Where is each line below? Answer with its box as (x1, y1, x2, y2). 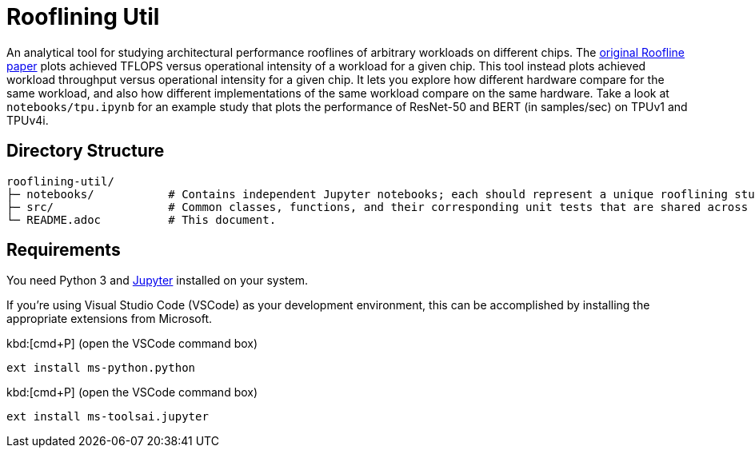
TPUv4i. (6, 113, 49, 127)
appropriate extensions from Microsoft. (6, 312, 213, 326)
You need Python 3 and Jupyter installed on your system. (6, 273, 308, 288)
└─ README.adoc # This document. (6, 213, 277, 226)
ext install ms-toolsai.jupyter (6, 410, 209, 424)
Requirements (6, 240, 121, 261)
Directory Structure (6, 141, 165, 161)
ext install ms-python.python (6, 361, 196, 375)
